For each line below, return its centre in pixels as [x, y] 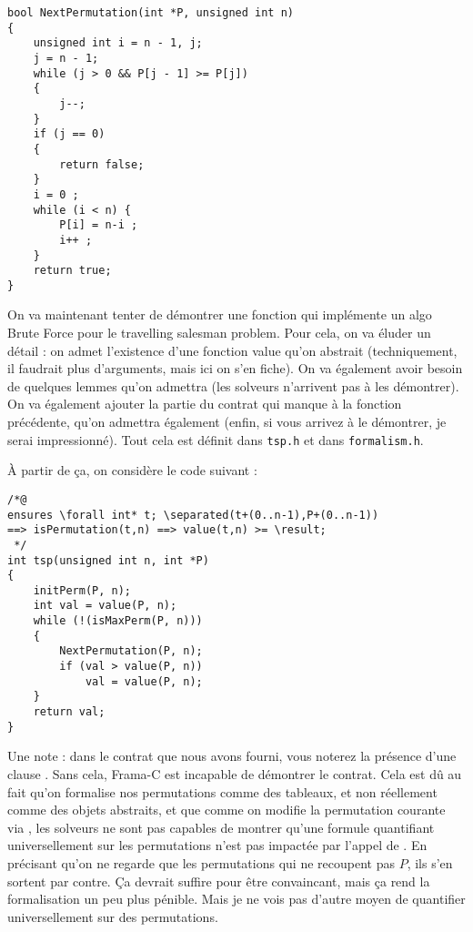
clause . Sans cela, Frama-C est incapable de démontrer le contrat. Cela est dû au [235, 773]
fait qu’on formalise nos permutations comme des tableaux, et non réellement [222, 791]
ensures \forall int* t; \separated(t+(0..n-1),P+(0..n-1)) [193, 515]
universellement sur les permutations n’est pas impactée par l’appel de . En [217, 845]
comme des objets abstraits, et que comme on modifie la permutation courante [226, 810]
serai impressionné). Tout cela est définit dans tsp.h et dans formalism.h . [216, 439]
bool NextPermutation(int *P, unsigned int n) [151, 13]
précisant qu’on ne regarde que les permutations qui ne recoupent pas [201, 862]
